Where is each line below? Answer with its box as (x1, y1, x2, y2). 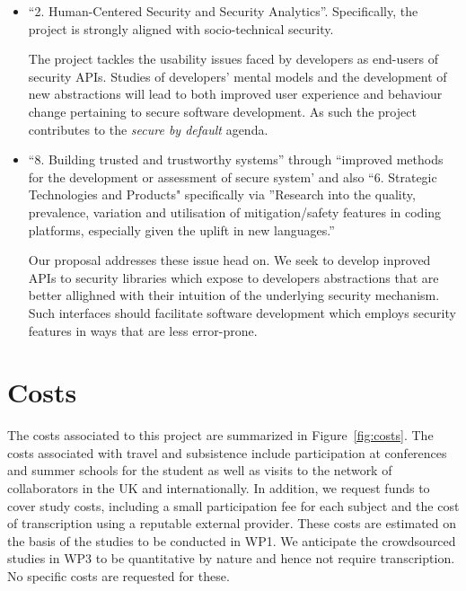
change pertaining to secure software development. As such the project (28, 101, 417, 120)
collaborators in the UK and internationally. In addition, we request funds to (7, 479, 430, 497)
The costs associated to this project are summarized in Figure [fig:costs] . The (7, 426, 434, 445)
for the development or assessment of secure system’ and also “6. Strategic (28, 167, 437, 186)
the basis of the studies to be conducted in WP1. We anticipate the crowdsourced (7, 531, 456, 550)
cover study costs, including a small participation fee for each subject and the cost (7, 496, 460, 515)
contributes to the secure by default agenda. (28, 119, 268, 138)
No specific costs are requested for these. (7, 566, 230, 585)
